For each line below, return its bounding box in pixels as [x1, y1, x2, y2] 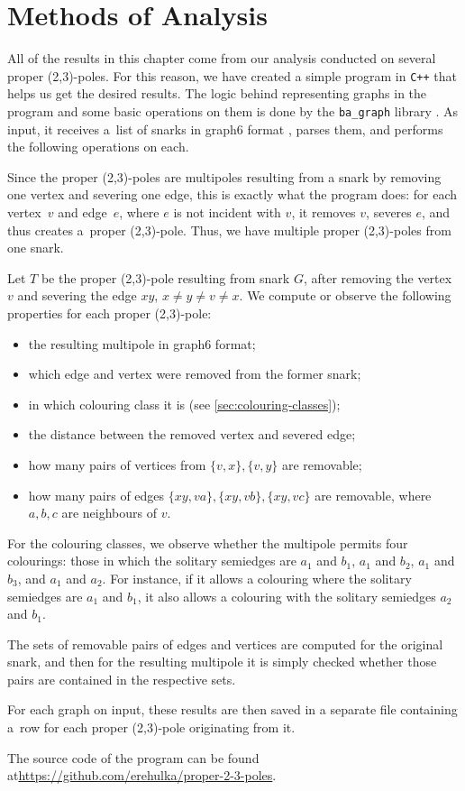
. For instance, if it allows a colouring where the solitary [102, 568, 412, 587]
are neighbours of [61, 503, 157, 522]
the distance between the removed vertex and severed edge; [28, 425, 356, 444]
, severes [366, 203, 412, 221]
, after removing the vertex [303, 268, 452, 287]
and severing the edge [17, 286, 137, 305]
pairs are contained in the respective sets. [7, 669, 236, 688]
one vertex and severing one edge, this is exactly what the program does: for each [7, 185, 458, 204]
